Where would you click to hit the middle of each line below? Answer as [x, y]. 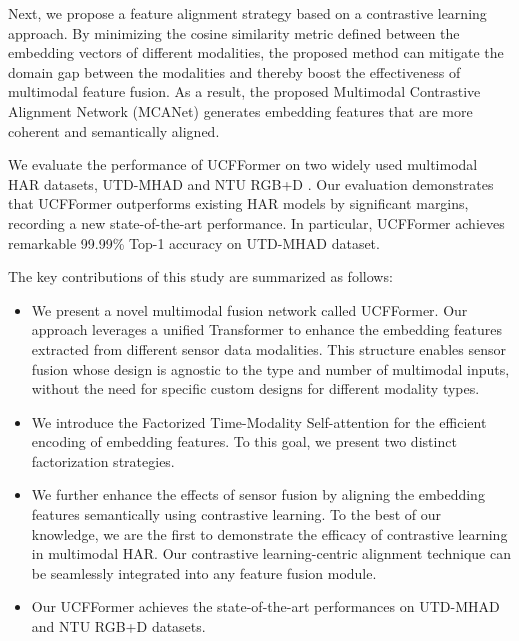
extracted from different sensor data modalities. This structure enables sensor [268, 348]
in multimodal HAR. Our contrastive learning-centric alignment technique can [271, 553]
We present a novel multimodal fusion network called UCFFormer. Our [249, 309]
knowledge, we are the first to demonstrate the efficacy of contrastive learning [269, 533]
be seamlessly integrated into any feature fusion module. [204, 572]
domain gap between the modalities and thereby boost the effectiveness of [234, 71]
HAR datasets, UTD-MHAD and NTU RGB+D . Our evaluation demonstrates [251, 183]
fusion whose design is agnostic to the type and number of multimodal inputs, [270, 368]
